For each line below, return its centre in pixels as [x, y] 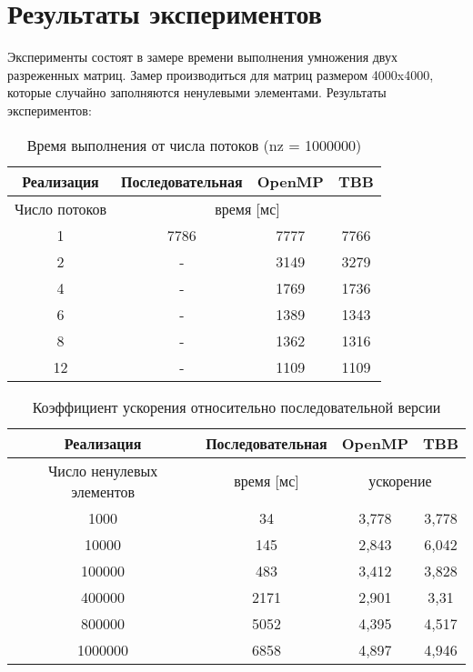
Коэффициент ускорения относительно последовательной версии [236, 406]
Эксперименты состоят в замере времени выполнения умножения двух [202, 57]
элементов [103, 491]
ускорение [400, 481]
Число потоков [61, 208]
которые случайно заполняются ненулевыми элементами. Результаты [197, 92]
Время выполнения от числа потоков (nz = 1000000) [194, 145]
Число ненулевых [103, 470]
